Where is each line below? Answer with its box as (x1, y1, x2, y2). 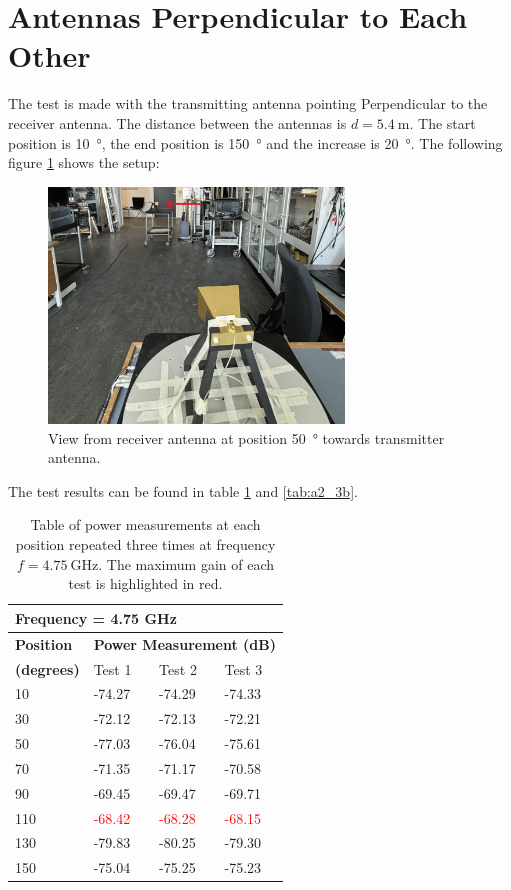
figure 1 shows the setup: (8, 152, 160, 173)
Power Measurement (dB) (93, 633, 276, 654)
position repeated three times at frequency (15, 534, 276, 555)
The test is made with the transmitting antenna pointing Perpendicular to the (8, 93, 488, 114)
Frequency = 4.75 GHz (15, 607, 177, 628)
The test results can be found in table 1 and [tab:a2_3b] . (8, 480, 358, 501)
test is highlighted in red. (68, 573, 223, 594)
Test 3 (224, 658, 263, 679)
